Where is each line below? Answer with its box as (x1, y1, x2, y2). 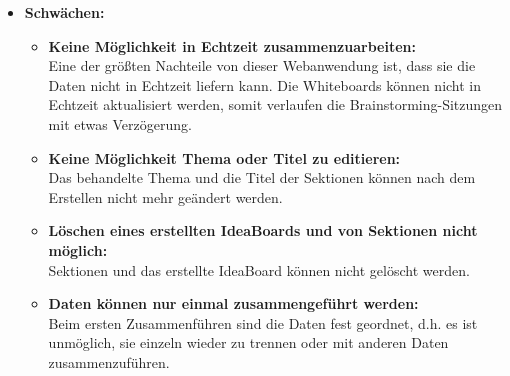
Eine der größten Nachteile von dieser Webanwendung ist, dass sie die (48, 55, 476, 76)
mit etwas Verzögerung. (48, 113, 192, 134)
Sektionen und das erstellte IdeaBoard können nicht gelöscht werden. (48, 259, 470, 280)
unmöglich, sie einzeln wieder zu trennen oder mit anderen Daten (48, 332, 449, 353)
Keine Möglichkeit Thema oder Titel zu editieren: (48, 147, 401, 168)
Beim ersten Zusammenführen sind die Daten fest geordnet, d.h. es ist (48, 312, 478, 333)
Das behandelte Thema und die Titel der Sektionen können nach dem (48, 167, 476, 188)
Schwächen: (24, 2, 105, 22)
